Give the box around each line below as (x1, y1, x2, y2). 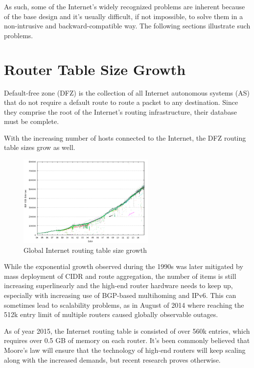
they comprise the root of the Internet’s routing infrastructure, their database (4, 106, 237, 117)
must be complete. (4, 116, 59, 126)
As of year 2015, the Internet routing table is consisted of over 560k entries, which (4, 325, 250, 336)
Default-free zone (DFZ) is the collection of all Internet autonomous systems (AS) (4, 87, 250, 98)
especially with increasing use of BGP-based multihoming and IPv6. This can (4, 290, 236, 300)
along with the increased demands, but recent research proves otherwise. (4, 354, 221, 365)
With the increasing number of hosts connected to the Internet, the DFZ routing (4, 132, 246, 143)
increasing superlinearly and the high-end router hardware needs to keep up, (4, 280, 233, 291)
